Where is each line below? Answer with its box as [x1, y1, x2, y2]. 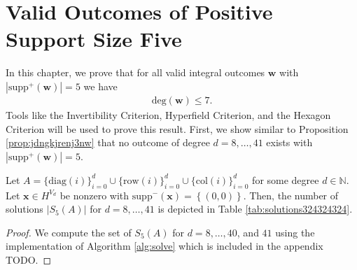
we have [83, 78, 118, 93]
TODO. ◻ [6, 252, 52, 267]
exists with [266, 135, 313, 150]
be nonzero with [59, 187, 129, 202]
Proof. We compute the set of [6, 225, 132, 239]
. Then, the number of [243, 187, 339, 202]
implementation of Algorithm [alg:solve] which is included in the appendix [6, 239, 323, 253]
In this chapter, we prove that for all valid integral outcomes [6, 65, 265, 80]
